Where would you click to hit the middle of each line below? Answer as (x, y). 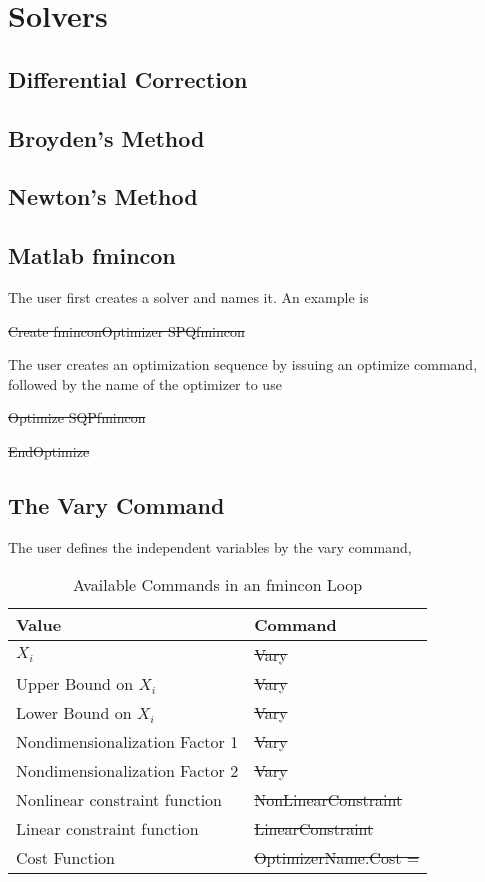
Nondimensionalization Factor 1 (127, 742)
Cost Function (65, 858)
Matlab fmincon (92, 255)
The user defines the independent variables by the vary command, (210, 546)
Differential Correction (128, 78)
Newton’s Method (103, 196)
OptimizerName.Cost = (337, 858)
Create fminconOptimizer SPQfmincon (126, 330)
